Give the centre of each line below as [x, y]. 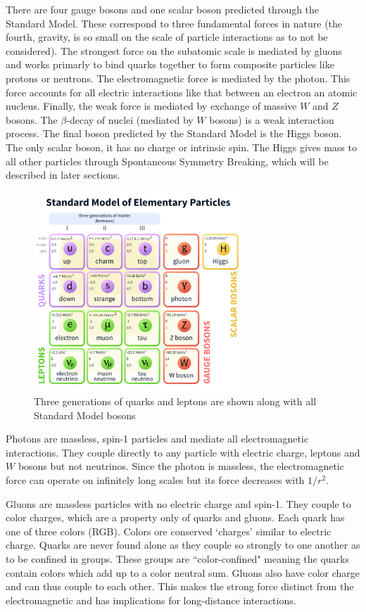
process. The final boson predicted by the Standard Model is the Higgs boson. [174, 133]
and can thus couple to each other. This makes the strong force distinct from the [180, 586]
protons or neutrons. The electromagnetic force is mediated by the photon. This [178, 78]
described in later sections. [63, 175]
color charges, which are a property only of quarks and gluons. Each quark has [175, 517]
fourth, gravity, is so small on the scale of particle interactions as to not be [167, 37]
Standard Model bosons [85, 415]
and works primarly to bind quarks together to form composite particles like [170, 64]
